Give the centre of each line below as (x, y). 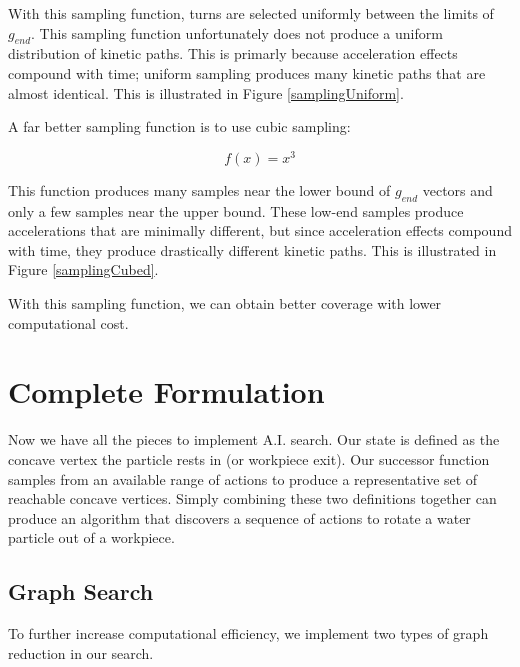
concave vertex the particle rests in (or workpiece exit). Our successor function (249, 458)
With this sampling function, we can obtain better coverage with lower (225, 303)
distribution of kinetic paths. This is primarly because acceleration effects (233, 53)
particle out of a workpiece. (91, 537)
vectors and (457, 189)
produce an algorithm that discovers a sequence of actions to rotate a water (239, 517)
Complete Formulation (166, 391)
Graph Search (81, 591)
